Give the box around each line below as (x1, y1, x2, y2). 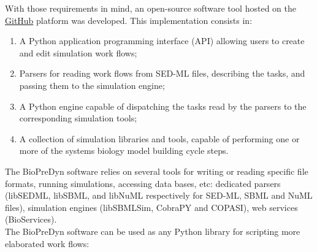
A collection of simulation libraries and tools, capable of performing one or (19, 132, 300, 145)
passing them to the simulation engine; (19, 78, 165, 91)
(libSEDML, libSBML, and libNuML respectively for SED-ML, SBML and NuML (5, 189, 313, 202)
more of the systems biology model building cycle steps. (19, 144, 229, 157)
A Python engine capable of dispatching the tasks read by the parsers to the (19, 99, 307, 112)
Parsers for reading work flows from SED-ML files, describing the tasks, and (19, 67, 305, 80)
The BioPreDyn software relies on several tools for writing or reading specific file (5, 164, 308, 177)
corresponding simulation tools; (19, 112, 137, 124)
